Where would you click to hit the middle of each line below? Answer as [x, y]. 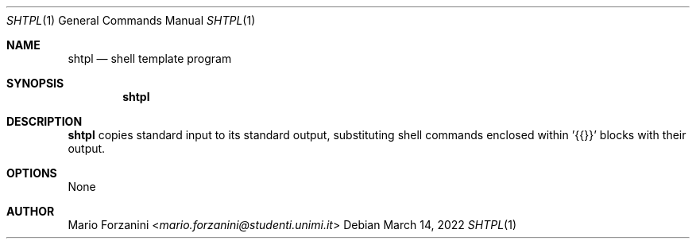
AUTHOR [31, 211]
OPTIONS [32, 173]
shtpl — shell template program [150, 58]
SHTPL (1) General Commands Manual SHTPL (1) [131, 20]
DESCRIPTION [44, 121]
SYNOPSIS [35, 83]
